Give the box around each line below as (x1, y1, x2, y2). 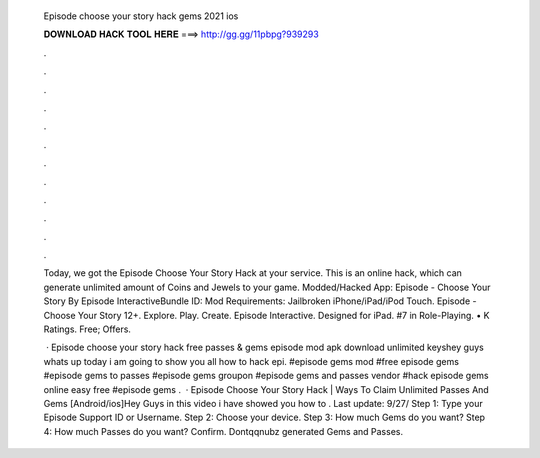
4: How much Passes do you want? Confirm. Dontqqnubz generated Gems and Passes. (43, 425, 404, 437)
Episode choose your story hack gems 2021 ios (43, 10, 239, 22)
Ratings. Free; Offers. (43, 323, 132, 335)
